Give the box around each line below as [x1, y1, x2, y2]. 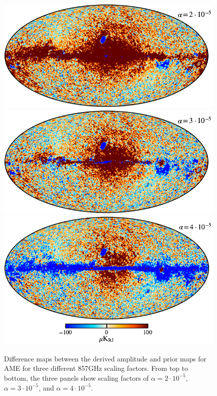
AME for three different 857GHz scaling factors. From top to [4, 363, 188, 373]
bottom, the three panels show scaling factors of [4, 372, 149, 383]
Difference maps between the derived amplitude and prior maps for [4, 353, 207, 363]
